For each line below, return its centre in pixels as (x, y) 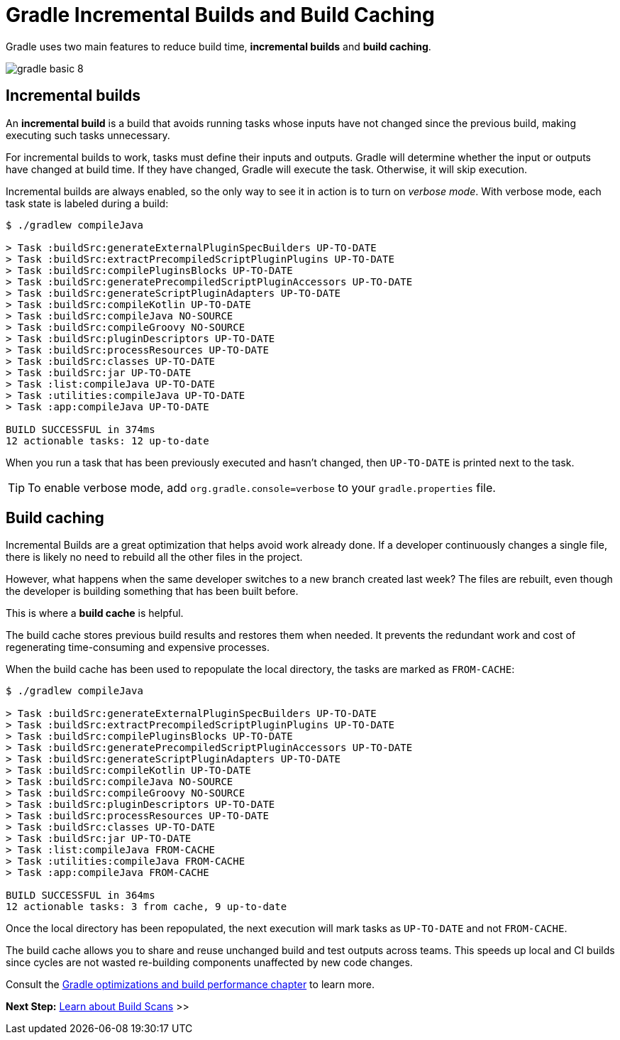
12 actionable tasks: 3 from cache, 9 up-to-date (146, 907)
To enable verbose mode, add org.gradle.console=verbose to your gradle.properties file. (262, 487)
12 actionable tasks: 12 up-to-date (107, 440)
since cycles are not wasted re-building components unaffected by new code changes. (209, 963)
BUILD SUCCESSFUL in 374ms (81, 429)
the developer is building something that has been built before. (152, 591)
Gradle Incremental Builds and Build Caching (220, 15)
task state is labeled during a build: (87, 203)
